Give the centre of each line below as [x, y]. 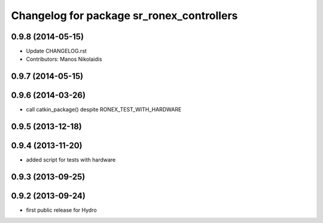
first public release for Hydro [61, 210]
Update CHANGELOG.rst [56, 51]
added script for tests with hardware [71, 160]
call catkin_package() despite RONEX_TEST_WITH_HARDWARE [104, 110]
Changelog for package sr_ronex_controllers [124, 16]
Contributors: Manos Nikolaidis [64, 59]
